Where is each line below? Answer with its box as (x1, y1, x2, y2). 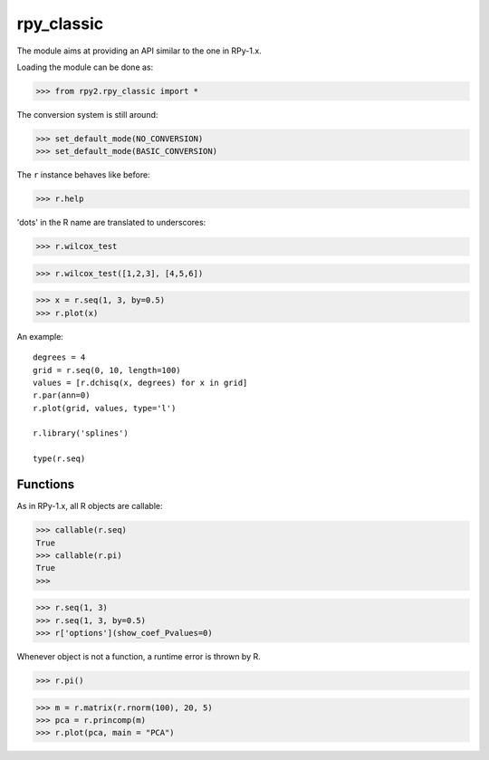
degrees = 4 (33, 352, 86, 362)
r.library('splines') (33, 428, 129, 438)
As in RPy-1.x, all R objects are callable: (16, 501, 163, 512)
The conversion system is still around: (16, 109, 158, 120)
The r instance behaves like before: (16, 169, 150, 180)
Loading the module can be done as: (16, 62, 154, 72)
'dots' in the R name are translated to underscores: (16, 217, 206, 228)
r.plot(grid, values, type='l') (33, 403, 177, 413)
